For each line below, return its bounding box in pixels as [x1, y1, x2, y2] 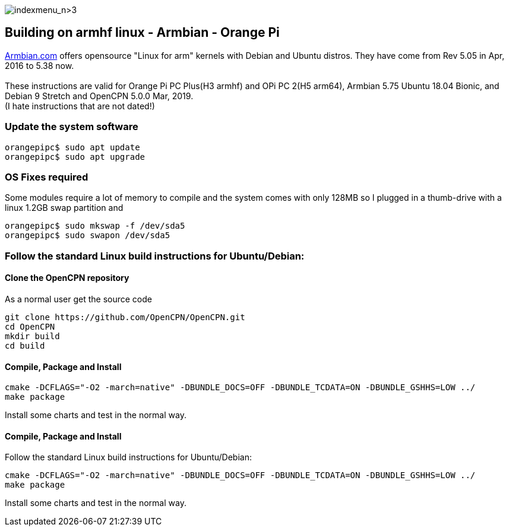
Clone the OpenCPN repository [5, 273, 129, 283]
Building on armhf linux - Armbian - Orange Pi [5, 25, 280, 40]
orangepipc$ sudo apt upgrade [5, 151, 146, 162]
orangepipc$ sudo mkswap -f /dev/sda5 [5, 221, 185, 231]
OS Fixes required [5, 170, 88, 183]
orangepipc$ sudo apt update [5, 142, 140, 152]
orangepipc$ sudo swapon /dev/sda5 [5, 230, 170, 241]
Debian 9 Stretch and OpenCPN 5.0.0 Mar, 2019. [5, 90, 194, 101]
